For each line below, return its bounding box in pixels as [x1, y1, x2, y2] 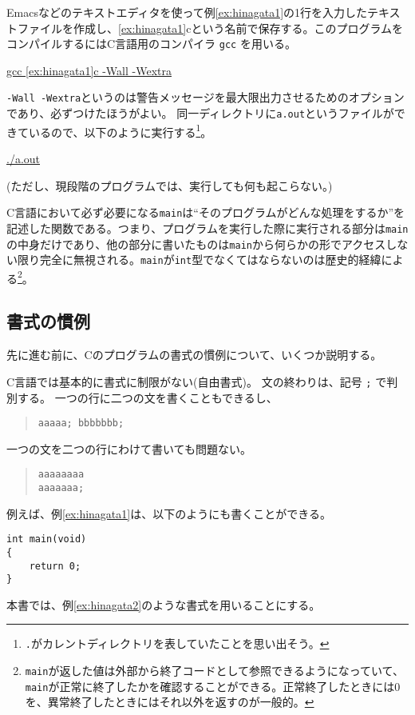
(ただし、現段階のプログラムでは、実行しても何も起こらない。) [6, 177, 333, 194]
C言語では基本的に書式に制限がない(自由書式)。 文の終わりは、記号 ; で [6, 373, 387, 389]
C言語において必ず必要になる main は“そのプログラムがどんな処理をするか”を [6, 204, 405, 221]
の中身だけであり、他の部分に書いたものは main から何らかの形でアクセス [6, 235, 386, 252]
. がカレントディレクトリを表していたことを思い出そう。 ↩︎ [25, 635, 330, 652]
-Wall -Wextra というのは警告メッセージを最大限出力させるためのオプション [6, 89, 405, 106]
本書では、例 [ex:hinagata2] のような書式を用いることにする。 [6, 596, 321, 613]
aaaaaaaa [38, 469, 85, 481]
